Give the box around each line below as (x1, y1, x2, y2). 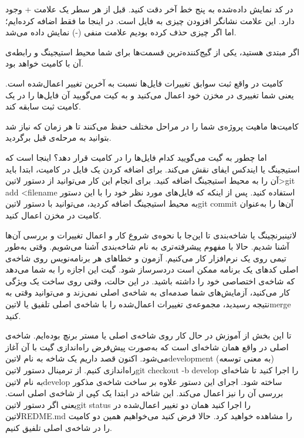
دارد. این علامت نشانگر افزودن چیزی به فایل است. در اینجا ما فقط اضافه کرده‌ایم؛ (5, 14, 295, 26)
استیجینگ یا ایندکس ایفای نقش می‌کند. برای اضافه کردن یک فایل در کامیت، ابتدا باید (5, 162, 300, 175)
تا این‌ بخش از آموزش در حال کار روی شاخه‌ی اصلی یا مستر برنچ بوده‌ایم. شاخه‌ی (5, 329, 292, 341)
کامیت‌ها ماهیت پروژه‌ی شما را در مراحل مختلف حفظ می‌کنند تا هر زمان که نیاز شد (5, 120, 299, 132)
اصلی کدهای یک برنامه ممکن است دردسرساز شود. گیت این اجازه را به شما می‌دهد (5, 263, 299, 276)
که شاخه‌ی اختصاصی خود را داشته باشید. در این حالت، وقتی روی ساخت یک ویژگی (5, 274, 295, 287)
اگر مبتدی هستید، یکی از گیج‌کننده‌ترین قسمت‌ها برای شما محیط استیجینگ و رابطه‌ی (5, 45, 300, 58)
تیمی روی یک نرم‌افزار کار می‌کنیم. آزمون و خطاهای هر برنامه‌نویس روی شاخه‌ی (5, 251, 286, 264)
